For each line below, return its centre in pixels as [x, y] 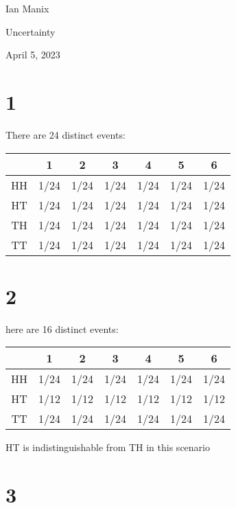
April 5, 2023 [33, 55]
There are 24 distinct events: [66, 134]
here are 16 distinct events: [62, 328]
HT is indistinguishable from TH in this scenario [108, 447]
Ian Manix [27, 8]
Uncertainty [31, 31]
